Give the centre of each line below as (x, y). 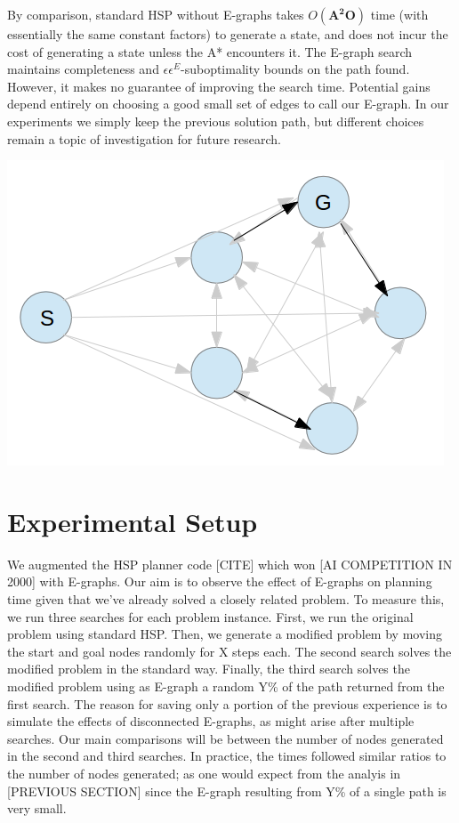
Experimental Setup (133, 521)
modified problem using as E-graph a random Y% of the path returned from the (226, 686)
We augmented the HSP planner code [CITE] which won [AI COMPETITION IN (230, 564)
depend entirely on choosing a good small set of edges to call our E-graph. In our (228, 104)
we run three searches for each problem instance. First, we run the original (210, 616)
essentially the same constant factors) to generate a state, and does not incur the (228, 34)
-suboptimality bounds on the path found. (295, 69)
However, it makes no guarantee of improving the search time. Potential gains (219, 86)
